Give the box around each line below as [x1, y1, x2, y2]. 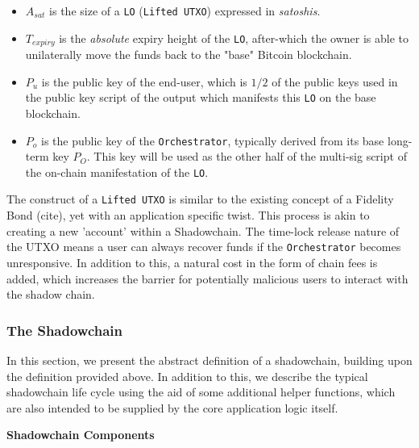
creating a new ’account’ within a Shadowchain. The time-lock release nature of [6, 222, 400, 239]
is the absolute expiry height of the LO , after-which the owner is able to [59, 29, 409, 46]
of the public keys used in [272, 73, 398, 90]
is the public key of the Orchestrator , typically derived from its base [41, 132, 384, 149]
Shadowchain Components [6, 426, 155, 443]
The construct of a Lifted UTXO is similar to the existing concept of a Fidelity [6, 191, 394, 207]
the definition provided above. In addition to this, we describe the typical [6, 367, 368, 384]
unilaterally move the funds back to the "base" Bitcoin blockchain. [25, 46, 352, 63]
